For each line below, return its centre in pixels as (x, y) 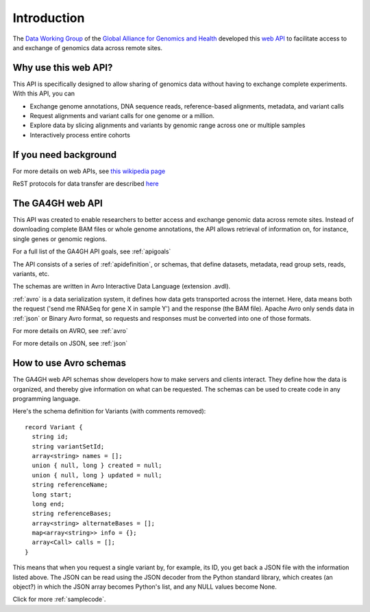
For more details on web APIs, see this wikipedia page (89, 171)
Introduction (49, 18)
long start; (52, 494)
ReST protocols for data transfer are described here (86, 184)
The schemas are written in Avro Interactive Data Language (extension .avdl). (122, 286)
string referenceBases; (72, 514)
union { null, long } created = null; (97, 466)
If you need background (64, 155)
